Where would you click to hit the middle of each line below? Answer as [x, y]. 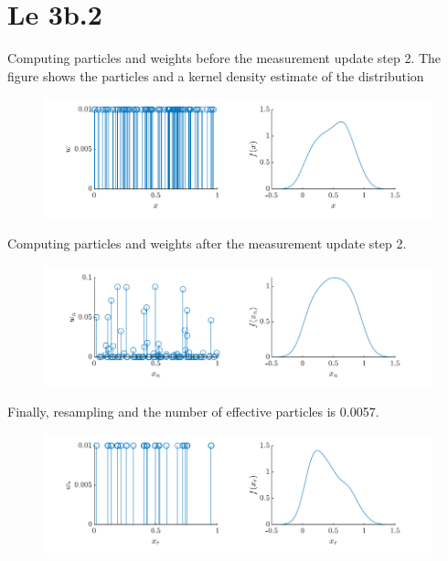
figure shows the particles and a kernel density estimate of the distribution [216, 75]
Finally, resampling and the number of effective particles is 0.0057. [193, 412]
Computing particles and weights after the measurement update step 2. [207, 243]
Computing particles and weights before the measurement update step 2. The [224, 58]
